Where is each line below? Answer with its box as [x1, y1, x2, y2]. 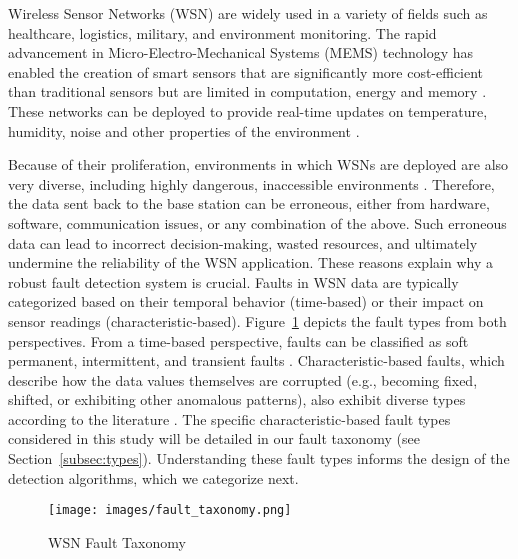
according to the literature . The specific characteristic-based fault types [8, 408, 451, 429]
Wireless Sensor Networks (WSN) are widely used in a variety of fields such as [8, 3, 488, 23]
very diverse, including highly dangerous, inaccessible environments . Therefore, [8, 173, 495, 194]
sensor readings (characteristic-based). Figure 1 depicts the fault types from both [8, 310, 507, 331]
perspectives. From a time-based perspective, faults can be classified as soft [8, 330, 469, 351]
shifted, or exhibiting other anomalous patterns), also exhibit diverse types [8, 389, 466, 410]
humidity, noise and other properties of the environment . [8, 120, 360, 141]
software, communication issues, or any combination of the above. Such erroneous [8, 212, 507, 233]
